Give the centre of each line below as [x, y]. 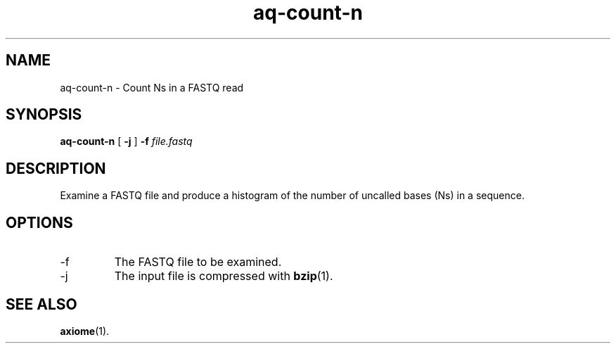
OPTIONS [39, 222]
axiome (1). [85, 331]
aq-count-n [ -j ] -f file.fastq [126, 141]
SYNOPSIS [44, 115]
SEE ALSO [41, 304]
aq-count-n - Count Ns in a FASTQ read [152, 87]
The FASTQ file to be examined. [198, 262]
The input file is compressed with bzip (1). [224, 276]
